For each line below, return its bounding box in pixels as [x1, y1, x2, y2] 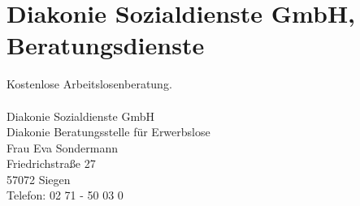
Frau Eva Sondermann [7, 139, 119, 156]
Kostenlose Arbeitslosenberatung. [7, 75, 172, 92]
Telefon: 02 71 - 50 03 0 [7, 187, 124, 204]
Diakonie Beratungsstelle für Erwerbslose [7, 123, 210, 140]
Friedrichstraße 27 [7, 155, 96, 172]
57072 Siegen [7, 170, 71, 187]
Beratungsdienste [7, 28, 205, 62]
